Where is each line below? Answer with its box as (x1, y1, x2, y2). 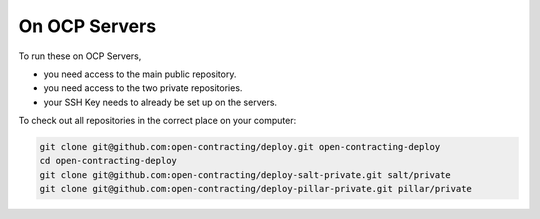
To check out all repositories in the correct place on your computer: (18, 115, 297, 127)
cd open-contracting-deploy (39, 155, 177, 167)
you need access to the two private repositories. (43, 82, 243, 94)
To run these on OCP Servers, (18, 50, 142, 62)
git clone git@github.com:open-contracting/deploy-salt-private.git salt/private (39, 169, 452, 180)
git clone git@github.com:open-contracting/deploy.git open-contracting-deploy (39, 141, 441, 153)
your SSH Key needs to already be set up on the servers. (43, 96, 278, 108)
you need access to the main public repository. (43, 68, 237, 80)
